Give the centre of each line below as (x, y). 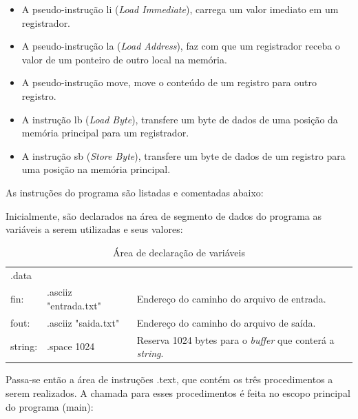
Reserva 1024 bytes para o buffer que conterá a (235, 339)
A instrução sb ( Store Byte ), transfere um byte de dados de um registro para (183, 155)
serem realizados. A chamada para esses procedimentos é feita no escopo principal (178, 392)
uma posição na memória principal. (96, 169)
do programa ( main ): (50, 406)
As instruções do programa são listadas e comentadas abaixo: (135, 192)
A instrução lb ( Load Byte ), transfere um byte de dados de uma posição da (180, 119)
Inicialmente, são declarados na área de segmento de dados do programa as (164, 215)
